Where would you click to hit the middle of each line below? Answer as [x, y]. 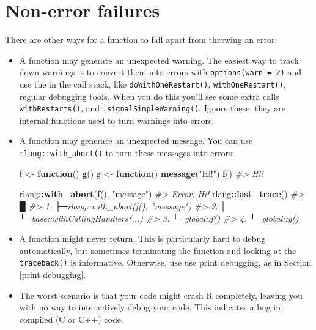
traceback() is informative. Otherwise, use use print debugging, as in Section [165, 262]
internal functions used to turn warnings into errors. [117, 120]
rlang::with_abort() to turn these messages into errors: [127, 153]
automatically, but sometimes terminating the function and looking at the [158, 250]
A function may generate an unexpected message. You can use [136, 141]
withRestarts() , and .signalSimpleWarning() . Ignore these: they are [152, 108]
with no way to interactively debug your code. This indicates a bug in [150, 307]
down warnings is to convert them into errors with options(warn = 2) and [160, 72]
